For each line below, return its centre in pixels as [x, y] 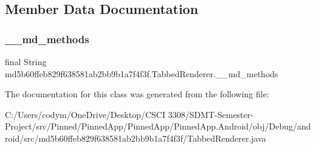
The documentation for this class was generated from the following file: [137, 94]
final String [26, 61]
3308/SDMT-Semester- [211, 114]
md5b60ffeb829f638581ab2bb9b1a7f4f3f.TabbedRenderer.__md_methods [142, 73]
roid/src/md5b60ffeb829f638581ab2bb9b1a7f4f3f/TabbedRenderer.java [136, 138]
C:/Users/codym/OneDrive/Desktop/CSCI [85, 114]
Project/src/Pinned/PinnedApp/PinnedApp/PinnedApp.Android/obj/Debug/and [158, 126]
